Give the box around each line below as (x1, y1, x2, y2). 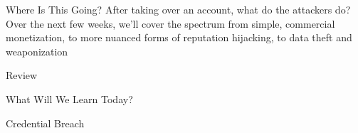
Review (6, 68, 38, 83)
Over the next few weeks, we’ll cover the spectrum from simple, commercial (6, 16, 335, 31)
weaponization (6, 43, 68, 58)
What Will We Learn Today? (6, 91, 133, 106)
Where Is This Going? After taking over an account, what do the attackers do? (6, 2, 351, 16)
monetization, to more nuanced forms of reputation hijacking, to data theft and (6, 30, 352, 45)
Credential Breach (6, 115, 85, 130)
